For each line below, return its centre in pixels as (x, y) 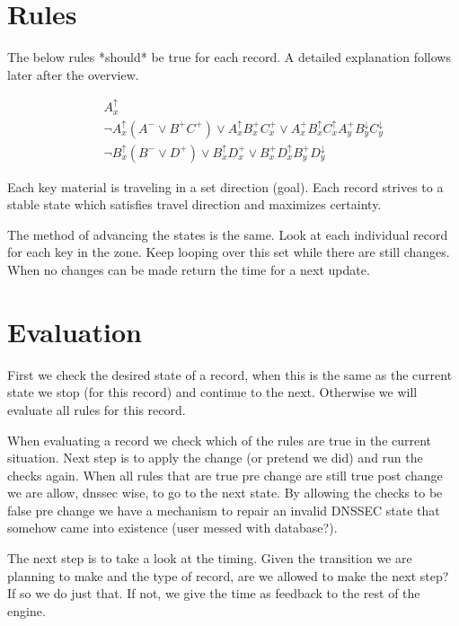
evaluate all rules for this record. (97, 409)
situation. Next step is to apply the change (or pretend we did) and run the (215, 458)
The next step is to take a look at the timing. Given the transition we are (210, 558)
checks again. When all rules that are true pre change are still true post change (225, 475)
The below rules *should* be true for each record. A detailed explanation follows (229, 57)
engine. (26, 610)
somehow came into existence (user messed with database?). (172, 528)
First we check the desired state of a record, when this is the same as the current (230, 374)
